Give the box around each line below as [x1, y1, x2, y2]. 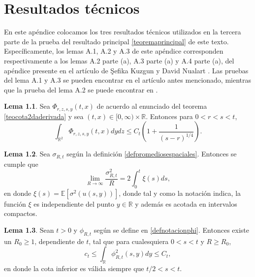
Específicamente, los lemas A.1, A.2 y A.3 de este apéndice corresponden [4, 46, 223, 56]
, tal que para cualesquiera [89, 236, 169, 246]
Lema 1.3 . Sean [4, 225, 54, 235]
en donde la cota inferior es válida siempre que [4, 263, 144, 274]
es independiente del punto [33, 198, 115, 209]
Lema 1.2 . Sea [4, 149, 50, 159]
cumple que [4, 158, 38, 169]
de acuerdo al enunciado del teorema [96, 101, 207, 111]
